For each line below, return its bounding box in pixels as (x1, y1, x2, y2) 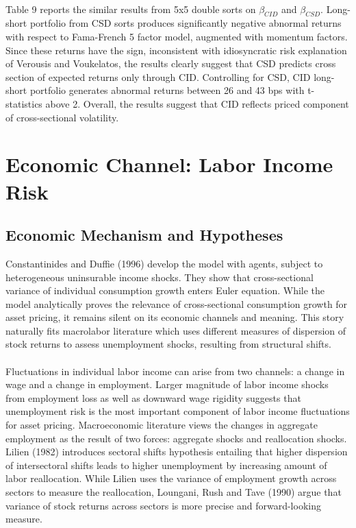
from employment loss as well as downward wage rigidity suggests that (5, 390, 301, 405)
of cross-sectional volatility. (5, 110, 119, 124)
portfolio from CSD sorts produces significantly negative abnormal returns (29, 16, 342, 30)
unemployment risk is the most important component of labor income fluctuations (5, 404, 350, 418)
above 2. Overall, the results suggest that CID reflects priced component (45, 96, 349, 110)
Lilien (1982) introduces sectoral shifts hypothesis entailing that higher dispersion (5, 444, 348, 459)
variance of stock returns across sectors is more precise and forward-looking (5, 498, 321, 512)
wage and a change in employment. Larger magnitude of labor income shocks (5, 377, 329, 392)
